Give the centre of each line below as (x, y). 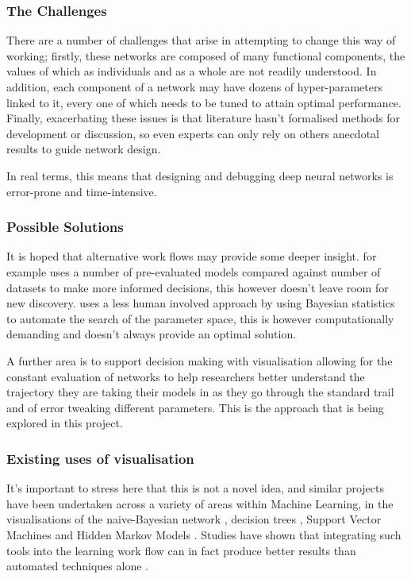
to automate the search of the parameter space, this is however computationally (200, 318)
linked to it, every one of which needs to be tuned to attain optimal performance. (204, 102)
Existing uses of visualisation (100, 458)
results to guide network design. (84, 149)
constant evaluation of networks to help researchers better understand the (186, 376)
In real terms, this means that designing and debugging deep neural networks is (200, 175)
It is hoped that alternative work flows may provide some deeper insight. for (192, 256)
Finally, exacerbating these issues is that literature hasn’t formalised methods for (204, 118)
